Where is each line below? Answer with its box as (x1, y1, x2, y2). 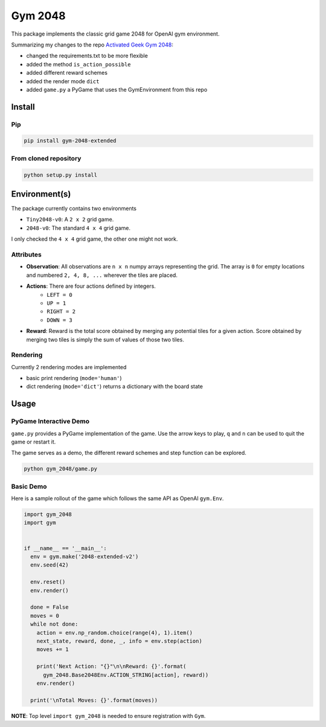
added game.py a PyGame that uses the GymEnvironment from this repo (26, 86, 208, 93)
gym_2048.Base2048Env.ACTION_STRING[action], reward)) (43, 671, 209, 678)
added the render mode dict (26, 77, 100, 84)
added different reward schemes (26, 69, 108, 77)
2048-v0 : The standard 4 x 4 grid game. (26, 224, 131, 232)
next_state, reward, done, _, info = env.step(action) (36, 637, 202, 644)
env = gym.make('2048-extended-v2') (30, 553, 139, 560)
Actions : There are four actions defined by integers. (26, 282, 156, 290)
